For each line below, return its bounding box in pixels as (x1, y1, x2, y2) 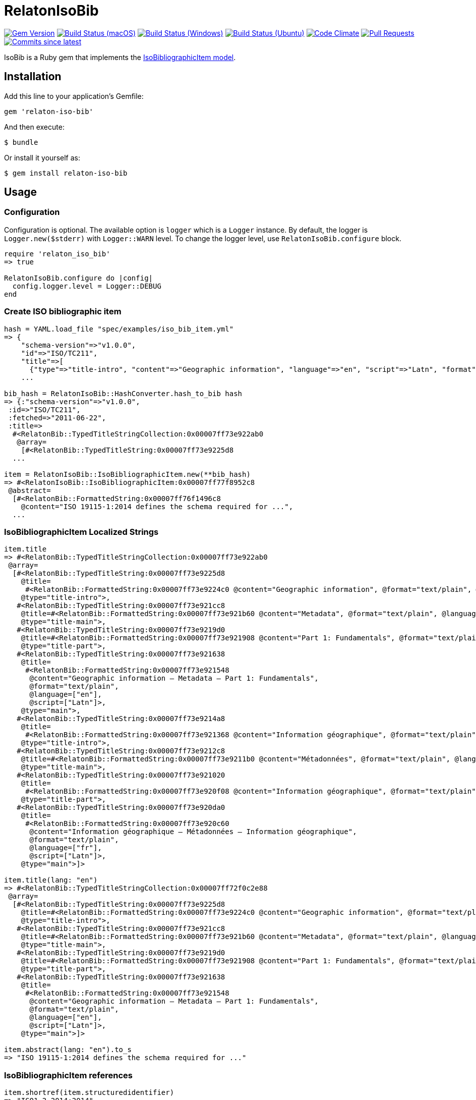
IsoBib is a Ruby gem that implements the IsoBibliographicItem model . (4, 52, 236, 62)
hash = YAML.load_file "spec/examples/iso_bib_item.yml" (4, 324, 234, 333)
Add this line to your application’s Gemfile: (4, 91, 144, 100)
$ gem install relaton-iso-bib (4, 169, 128, 177)
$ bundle (4, 138, 38, 146)
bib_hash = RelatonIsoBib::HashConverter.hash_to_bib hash (4, 389, 243, 398)
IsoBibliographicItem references (4, 1070, 133, 1080)
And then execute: (4, 122, 65, 131)
